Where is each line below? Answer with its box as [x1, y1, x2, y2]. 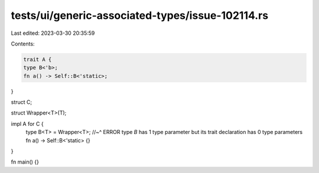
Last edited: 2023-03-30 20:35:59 [11, 30, 95, 37]
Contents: [11, 40, 35, 47]
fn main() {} [11, 158, 40, 165]
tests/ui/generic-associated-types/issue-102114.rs [11, 9, 269, 22]
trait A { [23, 56, 52, 63]
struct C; [11, 99, 32, 106]
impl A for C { [11, 120, 44, 127]
